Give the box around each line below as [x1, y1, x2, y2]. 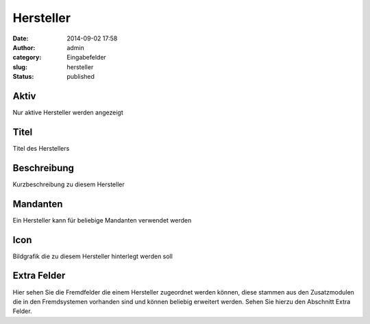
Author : [12, 43, 36, 51]
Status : [12, 73, 34, 81]
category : [12, 53, 42, 62]
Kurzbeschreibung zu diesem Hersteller [12, 180, 125, 188]
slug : [12, 62, 27, 71]
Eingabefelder [66, 53, 106, 62]
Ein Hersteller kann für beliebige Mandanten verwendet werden [12, 216, 192, 224]
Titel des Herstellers [12, 144, 70, 152]
